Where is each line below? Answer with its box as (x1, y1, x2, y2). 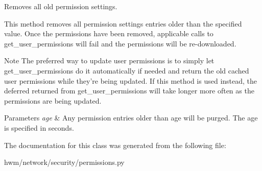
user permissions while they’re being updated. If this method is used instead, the (4, 75, 257, 86)
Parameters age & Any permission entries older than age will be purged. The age (4, 112, 258, 123)
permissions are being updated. (4, 95, 102, 106)
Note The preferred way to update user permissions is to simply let (4, 55, 215, 66)
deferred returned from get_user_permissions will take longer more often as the (4, 85, 254, 96)
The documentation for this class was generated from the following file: (4, 139, 226, 150)
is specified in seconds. (4, 122, 74, 133)
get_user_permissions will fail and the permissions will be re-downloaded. (4, 38, 236, 48)
